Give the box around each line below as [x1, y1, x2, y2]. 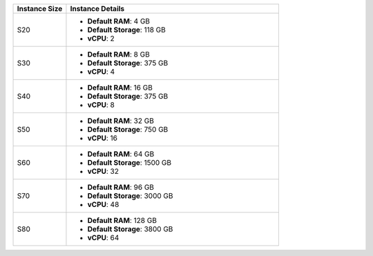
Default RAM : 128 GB [87, 216, 157, 225]
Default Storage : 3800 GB [87, 224, 173, 234]
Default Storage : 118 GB [87, 25, 166, 35]
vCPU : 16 [87, 133, 117, 143]
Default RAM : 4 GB [87, 17, 151, 26]
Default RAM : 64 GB [87, 149, 155, 159]
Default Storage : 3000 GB [87, 191, 173, 200]
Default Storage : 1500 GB [87, 158, 172, 167]
